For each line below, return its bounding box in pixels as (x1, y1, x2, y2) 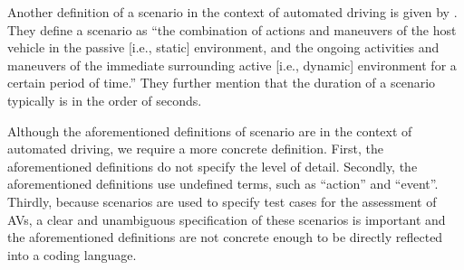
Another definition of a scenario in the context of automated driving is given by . (7, 3, 458, 21)
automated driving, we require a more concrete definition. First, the (7, 139, 384, 158)
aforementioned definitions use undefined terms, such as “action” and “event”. (7, 174, 439, 193)
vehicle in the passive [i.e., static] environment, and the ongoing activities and (7, 38, 440, 57)
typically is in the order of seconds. (7, 90, 202, 109)
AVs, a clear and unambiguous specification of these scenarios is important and (7, 209, 446, 228)
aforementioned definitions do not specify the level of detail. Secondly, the (7, 156, 418, 175)
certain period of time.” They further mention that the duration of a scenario (7, 73, 436, 92)
